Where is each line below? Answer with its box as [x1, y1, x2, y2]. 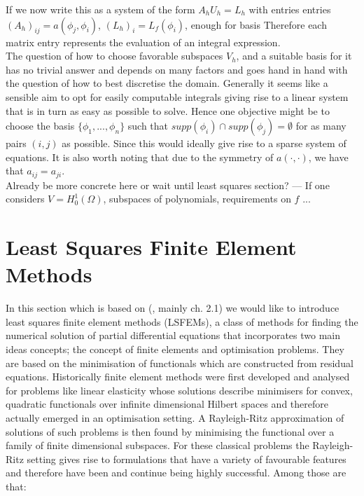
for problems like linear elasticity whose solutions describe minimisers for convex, [6, 383, 353, 397]
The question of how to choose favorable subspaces [6, 48, 223, 63]
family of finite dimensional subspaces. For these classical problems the [6, 438, 309, 453]
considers [6, 191, 45, 206]
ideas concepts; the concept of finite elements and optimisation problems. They [6, 342, 344, 357]
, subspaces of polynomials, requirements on [103, 191, 291, 206]
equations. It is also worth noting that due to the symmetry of [6, 149, 274, 164]
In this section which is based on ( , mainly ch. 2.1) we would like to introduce [6, 301, 339, 315]
